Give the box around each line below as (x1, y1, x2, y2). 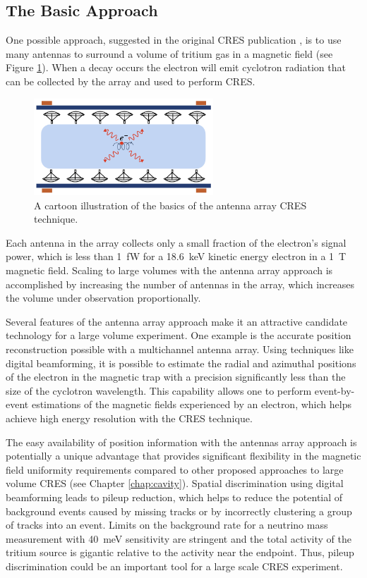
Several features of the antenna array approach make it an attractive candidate (6, 314, 348, 328)
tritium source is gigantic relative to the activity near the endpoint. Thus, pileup (6, 545, 354, 560)
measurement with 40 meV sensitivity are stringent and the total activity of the (6, 531, 352, 546)
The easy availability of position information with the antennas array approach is (6, 434, 357, 449)
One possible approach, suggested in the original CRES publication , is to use (6, 32, 342, 47)
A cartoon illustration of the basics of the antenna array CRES (34, 197, 307, 212)
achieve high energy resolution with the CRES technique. (6, 411, 253, 426)
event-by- (314, 383, 355, 398)
